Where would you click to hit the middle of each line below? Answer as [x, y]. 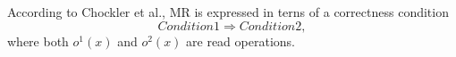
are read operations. [241, 41]
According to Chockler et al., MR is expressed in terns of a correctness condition [228, 12]
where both [38, 41]
